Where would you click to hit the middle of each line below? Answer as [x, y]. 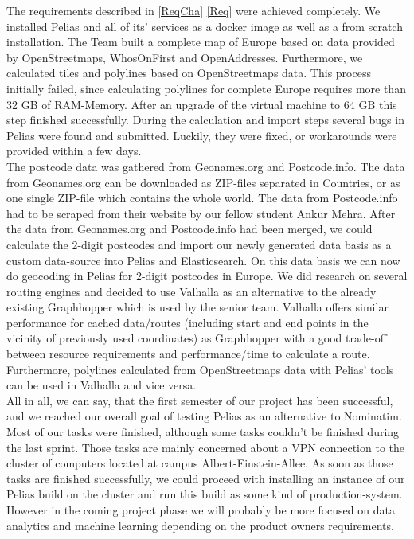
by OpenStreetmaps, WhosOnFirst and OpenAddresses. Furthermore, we [185, 57]
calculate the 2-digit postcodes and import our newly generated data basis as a [199, 244]
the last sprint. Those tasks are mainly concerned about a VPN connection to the [206, 447]
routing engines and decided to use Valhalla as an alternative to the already [191, 291]
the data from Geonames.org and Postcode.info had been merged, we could [189, 229]
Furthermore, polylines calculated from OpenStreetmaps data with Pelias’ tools [200, 369]
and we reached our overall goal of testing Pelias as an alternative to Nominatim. [204, 416]
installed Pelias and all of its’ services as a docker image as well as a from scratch [205, 26]
